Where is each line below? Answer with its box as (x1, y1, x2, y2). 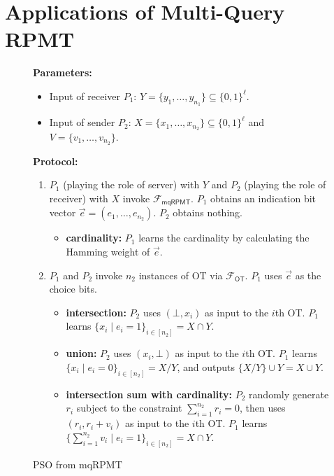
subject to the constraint (76, 400, 182, 415)
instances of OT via (138, 267, 223, 282)
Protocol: (33, 153, 78, 168)
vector (49, 205, 76, 220)
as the (295, 267, 321, 282)
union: (66, 346, 97, 360)
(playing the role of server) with (63, 177, 200, 192)
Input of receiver (49, 88, 120, 103)
